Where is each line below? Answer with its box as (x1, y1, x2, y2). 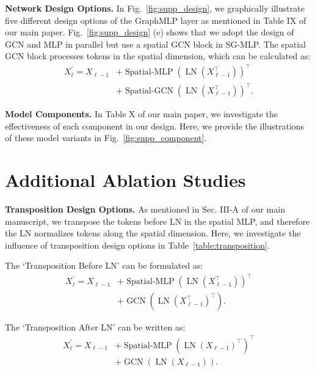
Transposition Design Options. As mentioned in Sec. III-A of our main (5, 202, 285, 215)
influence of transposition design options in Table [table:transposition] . (5, 238, 270, 251)
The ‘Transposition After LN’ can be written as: (5, 321, 186, 334)
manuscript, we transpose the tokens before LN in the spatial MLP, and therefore (5, 214, 310, 227)
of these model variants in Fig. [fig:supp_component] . (5, 131, 207, 144)
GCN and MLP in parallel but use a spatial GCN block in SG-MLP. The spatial (5, 37, 306, 50)
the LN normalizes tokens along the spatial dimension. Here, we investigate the (5, 227, 301, 239)
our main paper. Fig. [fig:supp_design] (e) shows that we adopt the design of (5, 26, 294, 38)
